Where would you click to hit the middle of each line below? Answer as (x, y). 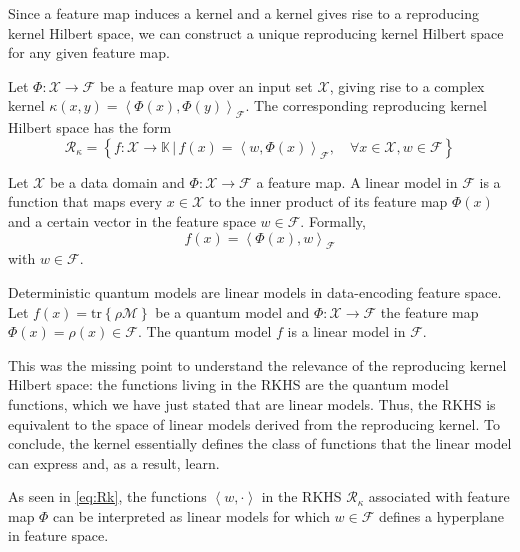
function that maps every (85, 201)
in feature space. (58, 535)
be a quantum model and (232, 311)
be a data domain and (117, 181)
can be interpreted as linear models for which (191, 515)
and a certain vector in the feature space (132, 220)
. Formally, (333, 220)
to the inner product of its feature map (328, 201)
